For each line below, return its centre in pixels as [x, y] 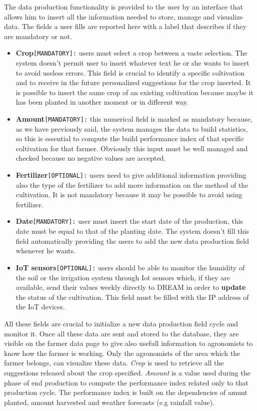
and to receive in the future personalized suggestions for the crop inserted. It [133, 82]
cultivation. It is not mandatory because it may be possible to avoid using [129, 194]
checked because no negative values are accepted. [91, 158]
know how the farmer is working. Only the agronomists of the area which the [122, 353]
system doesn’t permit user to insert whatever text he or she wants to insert [132, 63]
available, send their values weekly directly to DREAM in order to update [131, 287]
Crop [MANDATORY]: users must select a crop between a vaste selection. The [131, 53]
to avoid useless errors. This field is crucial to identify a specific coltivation [130, 72]
